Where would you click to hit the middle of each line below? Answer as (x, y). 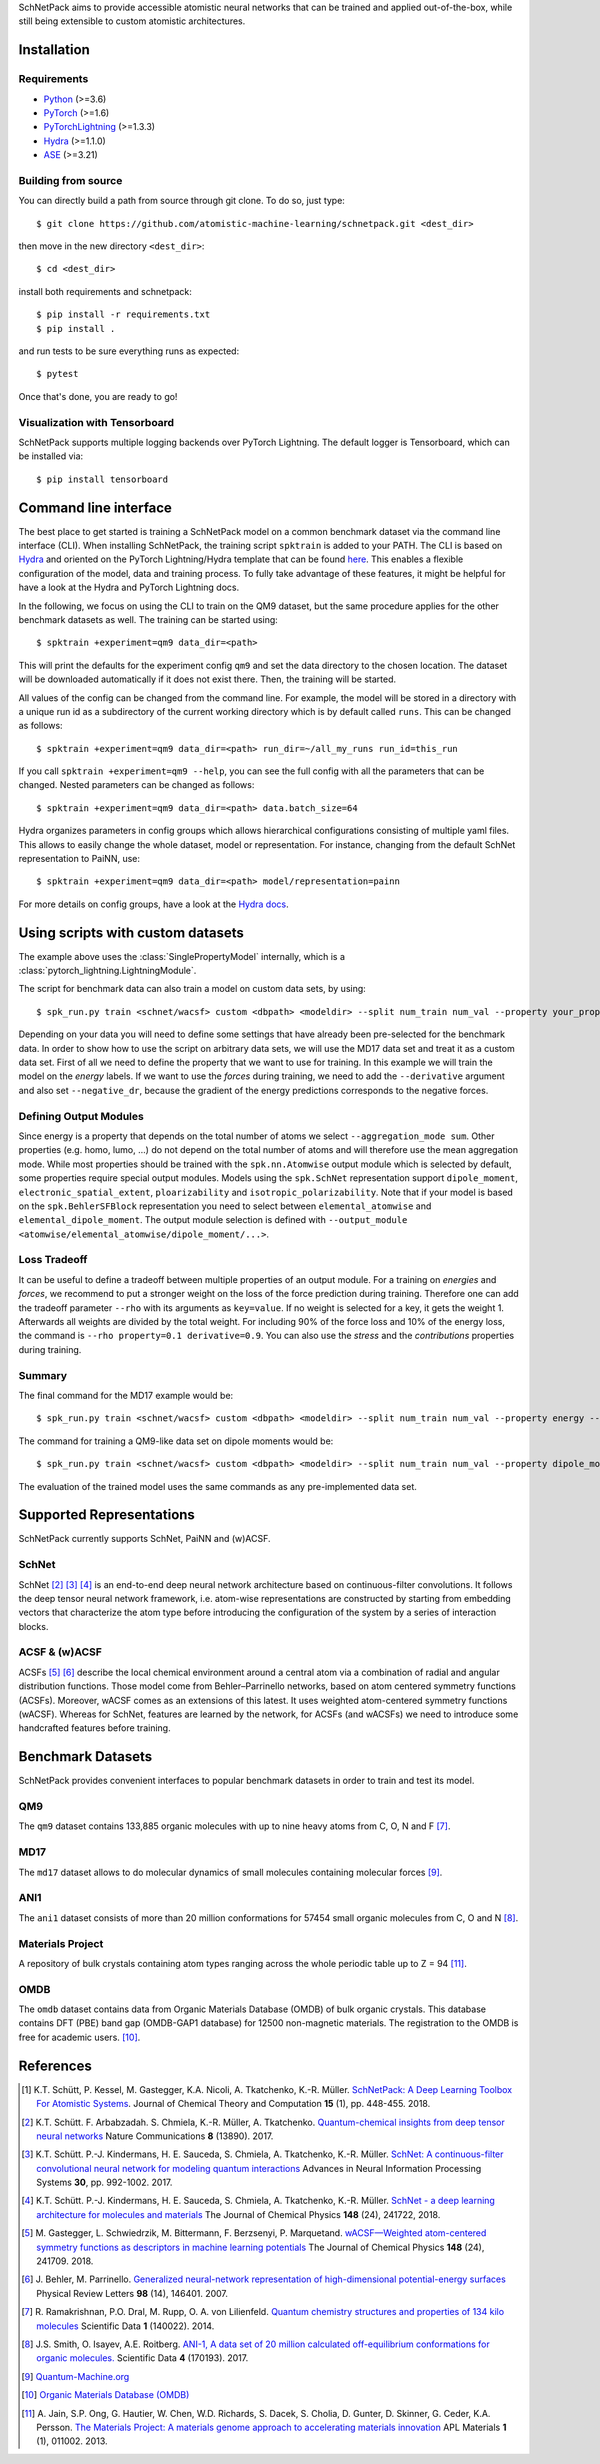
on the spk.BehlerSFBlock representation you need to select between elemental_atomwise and (225, 1206)
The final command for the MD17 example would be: (126, 1395)
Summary (43, 1375)
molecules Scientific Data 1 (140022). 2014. (125, 2326)
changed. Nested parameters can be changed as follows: (136, 785)
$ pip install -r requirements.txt (123, 314)
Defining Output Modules (81, 1116)
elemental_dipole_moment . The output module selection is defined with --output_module (213, 1220)
